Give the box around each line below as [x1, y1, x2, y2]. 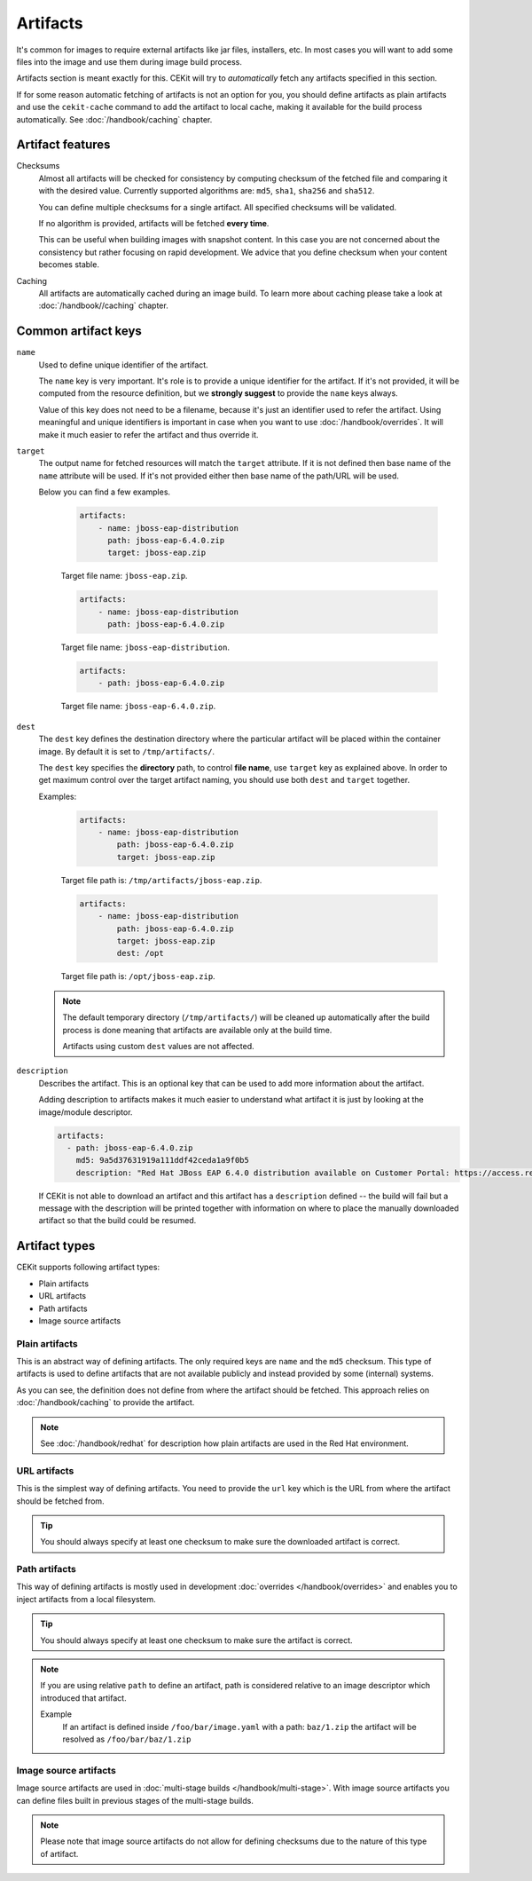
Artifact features [16, 138, 111, 153]
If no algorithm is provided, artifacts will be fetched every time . [38, 217, 270, 228]
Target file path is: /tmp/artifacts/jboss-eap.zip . [60, 874, 262, 885]
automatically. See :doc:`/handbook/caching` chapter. [16, 114, 213, 124]
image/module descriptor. [38, 1106, 133, 1118]
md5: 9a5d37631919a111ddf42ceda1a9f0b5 [75, 1155, 250, 1166]
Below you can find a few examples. [38, 486, 171, 497]
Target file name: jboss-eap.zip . [60, 571, 188, 581]
